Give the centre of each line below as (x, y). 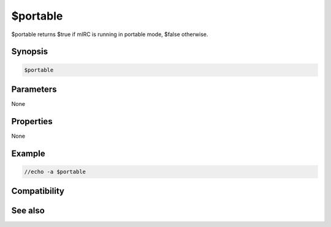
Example (28, 153)
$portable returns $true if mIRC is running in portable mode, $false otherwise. (110, 34)
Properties (32, 121)
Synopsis (30, 52)
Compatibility (38, 191)
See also (28, 211)
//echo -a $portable (55, 172)
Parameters (34, 89)
